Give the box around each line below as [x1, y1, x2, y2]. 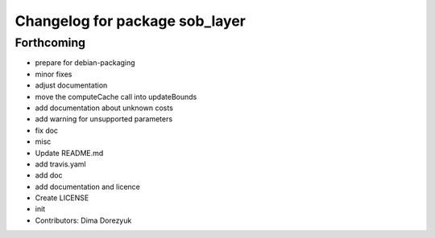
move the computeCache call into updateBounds [35, 92, 197, 101]
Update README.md [35, 148, 104, 158]
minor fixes [35, 69, 72, 79]
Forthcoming [14, 35, 86, 50]
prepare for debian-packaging [35, 58, 136, 68]
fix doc [35, 125, 59, 135]
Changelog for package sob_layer [14, 12, 246, 30]
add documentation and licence [35, 182, 140, 191]
